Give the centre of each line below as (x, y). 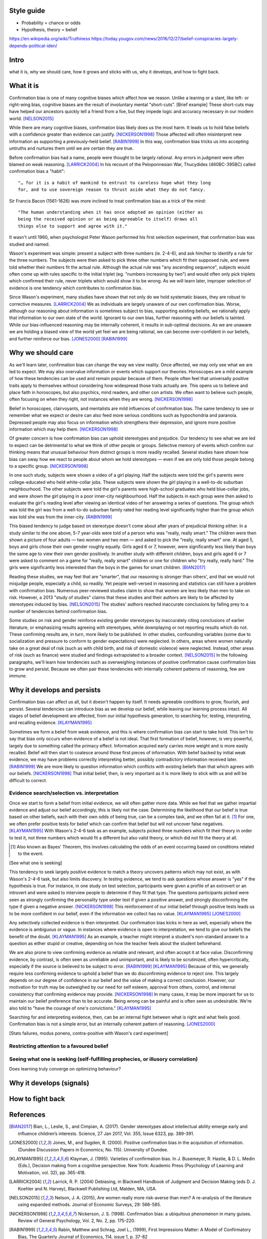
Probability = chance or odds (51, 23)
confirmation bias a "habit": (37, 171)
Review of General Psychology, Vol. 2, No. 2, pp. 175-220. (77, 1221)
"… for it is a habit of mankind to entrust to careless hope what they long (114, 183)
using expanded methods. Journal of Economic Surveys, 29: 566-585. (89, 1205)
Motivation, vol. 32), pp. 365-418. (52, 1173)
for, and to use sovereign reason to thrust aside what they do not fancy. (112, 190)
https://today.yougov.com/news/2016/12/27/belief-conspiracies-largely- (165, 39)
